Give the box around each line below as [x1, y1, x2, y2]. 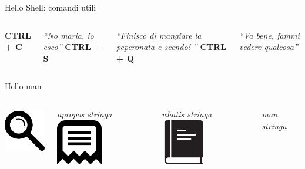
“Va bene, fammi [239, 29, 300, 41]
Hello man [5, 80, 42, 92]
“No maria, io [43, 29, 94, 41]
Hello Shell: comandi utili [5, 1, 96, 13]
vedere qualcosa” [239, 40, 298, 53]
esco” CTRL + [43, 40, 102, 53]
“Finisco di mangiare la [116, 29, 202, 41]
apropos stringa [57, 107, 112, 120]
